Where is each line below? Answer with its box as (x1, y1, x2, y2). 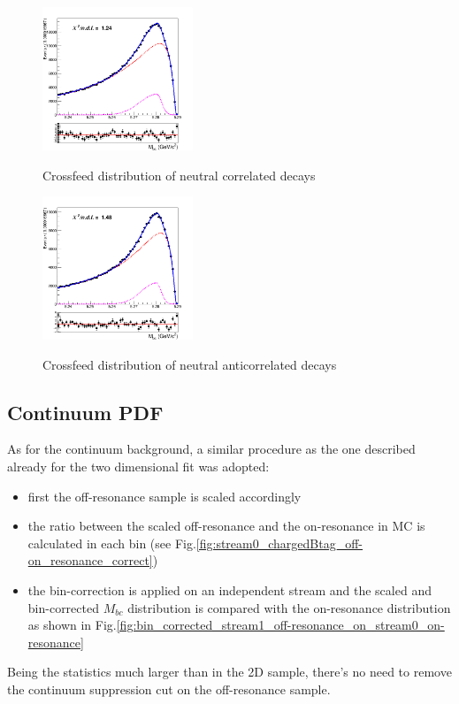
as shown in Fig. (27, 616, 117, 634)
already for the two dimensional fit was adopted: (7, 457, 270, 476)
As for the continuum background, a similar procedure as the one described (7, 440, 416, 458)
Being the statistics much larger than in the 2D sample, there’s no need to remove (7, 662, 452, 681)
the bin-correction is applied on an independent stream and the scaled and (27, 580, 432, 599)
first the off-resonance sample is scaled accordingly (27, 486, 302, 505)
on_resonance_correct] (27, 551, 153, 570)
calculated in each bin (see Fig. (27, 533, 196, 552)
